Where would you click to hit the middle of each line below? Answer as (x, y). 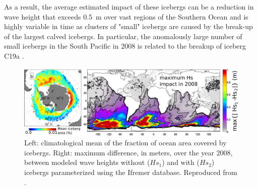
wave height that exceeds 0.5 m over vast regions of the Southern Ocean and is (126, 16)
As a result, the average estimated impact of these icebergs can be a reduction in (129, 7)
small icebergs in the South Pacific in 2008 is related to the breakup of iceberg (125, 46)
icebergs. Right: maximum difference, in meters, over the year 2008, (128, 152)
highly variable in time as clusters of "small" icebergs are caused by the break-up (128, 26)
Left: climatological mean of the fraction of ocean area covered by (125, 143)
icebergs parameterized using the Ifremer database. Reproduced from (131, 172)
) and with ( (181, 162)
